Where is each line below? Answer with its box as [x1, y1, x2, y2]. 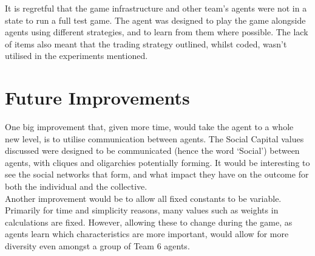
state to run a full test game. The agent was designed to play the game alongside [5, 13, 306, 26]
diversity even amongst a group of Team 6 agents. [5, 240, 190, 252]
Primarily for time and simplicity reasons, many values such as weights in [5, 204, 279, 216]
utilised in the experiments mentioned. [5, 49, 148, 62]
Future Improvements [5, 85, 190, 110]
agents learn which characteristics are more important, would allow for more [5, 227, 289, 240]
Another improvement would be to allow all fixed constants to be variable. [5, 192, 282, 204]
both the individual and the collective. [5, 180, 147, 193]
